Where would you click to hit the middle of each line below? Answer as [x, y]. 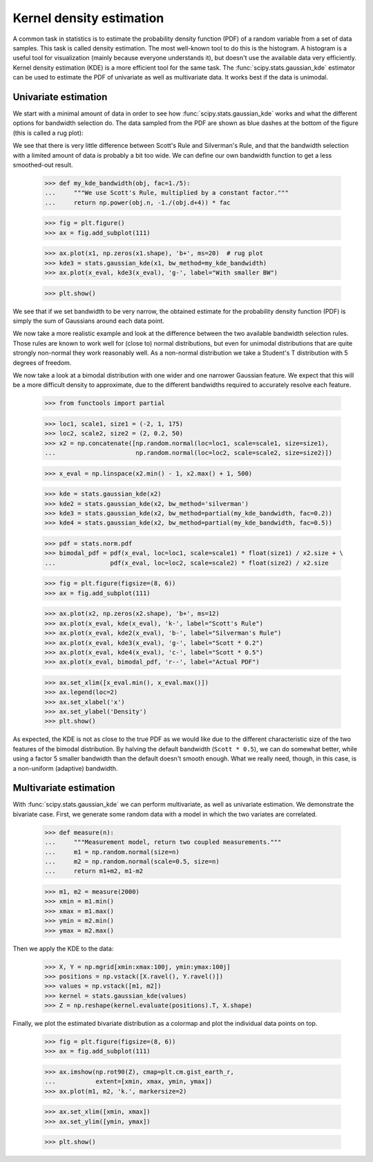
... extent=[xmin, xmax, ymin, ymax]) [128, 1081]
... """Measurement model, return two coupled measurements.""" [163, 842]
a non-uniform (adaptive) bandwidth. [65, 768]
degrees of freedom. [42, 362]
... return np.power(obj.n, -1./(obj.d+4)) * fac [137, 203]
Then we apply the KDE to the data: [63, 948]
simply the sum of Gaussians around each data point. [89, 321]
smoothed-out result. [43, 165]
